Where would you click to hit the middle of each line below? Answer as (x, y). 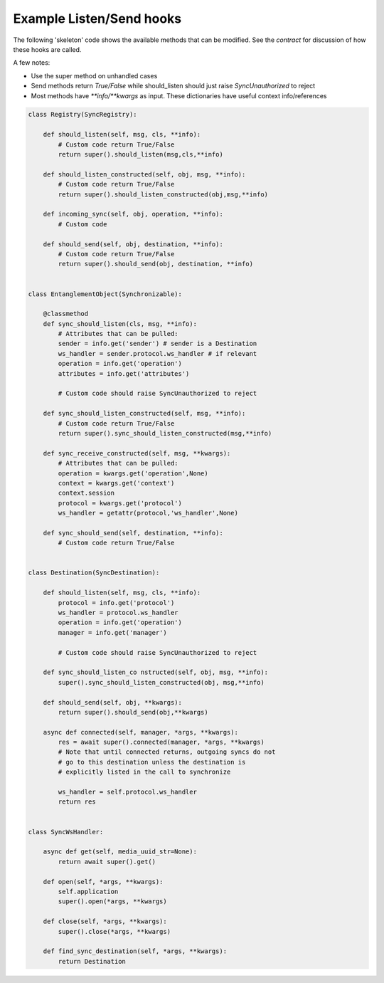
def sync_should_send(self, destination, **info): (133, 533)
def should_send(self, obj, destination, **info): (133, 244)
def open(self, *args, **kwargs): (103, 882)
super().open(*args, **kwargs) (112, 901)
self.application (88, 891)
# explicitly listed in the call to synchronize (144, 772)
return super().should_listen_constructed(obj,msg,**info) (163, 194)
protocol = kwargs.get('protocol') (120, 503)
